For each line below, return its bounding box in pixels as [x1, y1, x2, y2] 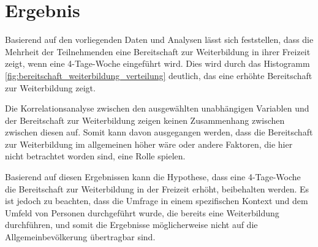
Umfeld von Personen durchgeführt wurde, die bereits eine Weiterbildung [5, 206, 279, 219]
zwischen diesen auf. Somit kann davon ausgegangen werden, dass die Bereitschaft [5, 126, 313, 139]
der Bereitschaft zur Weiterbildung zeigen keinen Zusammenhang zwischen [5, 113, 285, 126]
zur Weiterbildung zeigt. [5, 81, 96, 94]
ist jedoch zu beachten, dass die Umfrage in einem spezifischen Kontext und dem [5, 194, 308, 207]
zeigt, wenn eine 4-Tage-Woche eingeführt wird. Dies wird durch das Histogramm [5, 57, 310, 70]
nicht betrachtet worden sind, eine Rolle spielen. [5, 150, 186, 162]
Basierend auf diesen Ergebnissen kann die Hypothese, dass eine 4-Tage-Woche [5, 170, 301, 183]
